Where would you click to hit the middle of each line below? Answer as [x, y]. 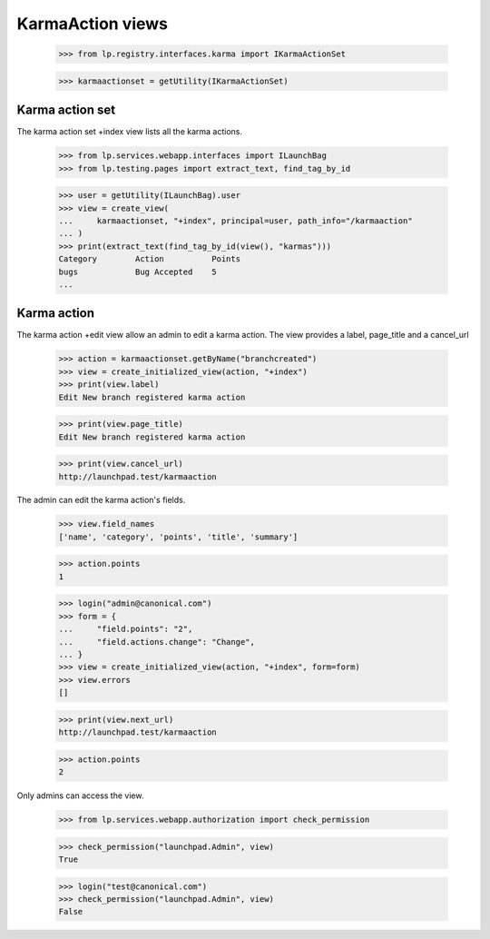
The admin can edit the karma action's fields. [101, 500]
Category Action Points [149, 259]
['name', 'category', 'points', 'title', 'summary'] [178, 537]
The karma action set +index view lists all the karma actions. [129, 132]
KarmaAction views [92, 24]
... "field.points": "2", [126, 629]
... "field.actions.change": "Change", [157, 642]
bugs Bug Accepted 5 [137, 272]
